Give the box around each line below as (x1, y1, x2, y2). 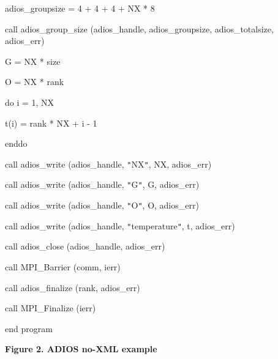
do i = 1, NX (5, 95, 54, 108)
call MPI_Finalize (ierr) (5, 302, 96, 314)
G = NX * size (5, 54, 61, 67)
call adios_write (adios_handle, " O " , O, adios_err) (5, 199, 199, 212)
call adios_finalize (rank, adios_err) (5, 281, 140, 294)
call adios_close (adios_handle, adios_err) (5, 240, 165, 253)
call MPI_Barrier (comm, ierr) (5, 260, 121, 273)
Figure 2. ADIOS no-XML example (5, 342, 157, 355)
